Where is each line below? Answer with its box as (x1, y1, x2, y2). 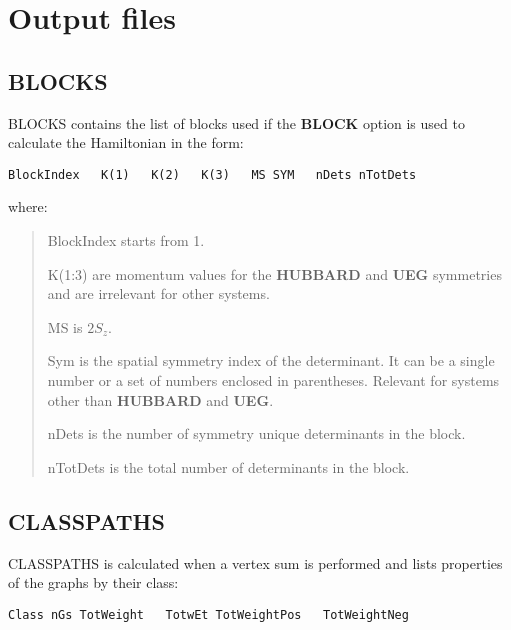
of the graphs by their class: (8, 572, 179, 593)
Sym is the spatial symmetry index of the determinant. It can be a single (47, 350, 495, 371)
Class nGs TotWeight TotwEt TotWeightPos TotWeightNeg (8, 607, 409, 622)
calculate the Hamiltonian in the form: (8, 132, 244, 153)
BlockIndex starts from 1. (47, 230, 205, 251)
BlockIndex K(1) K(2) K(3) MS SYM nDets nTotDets (8, 167, 417, 182)
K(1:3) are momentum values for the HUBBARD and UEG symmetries (47, 263, 502, 284)
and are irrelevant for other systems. (47, 283, 270, 304)
